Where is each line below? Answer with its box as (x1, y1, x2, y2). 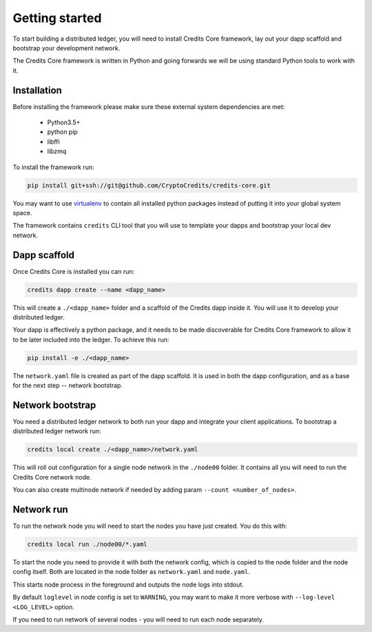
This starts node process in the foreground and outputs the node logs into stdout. (12, 580, 245, 589)
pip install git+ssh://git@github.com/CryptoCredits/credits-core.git (27, 181, 271, 189)
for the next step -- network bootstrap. (12, 382, 123, 390)
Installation (12, 84, 62, 96)
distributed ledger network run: (12, 427, 101, 435)
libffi (47, 137, 60, 146)
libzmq (47, 147, 67, 155)
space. (12, 208, 32, 217)
